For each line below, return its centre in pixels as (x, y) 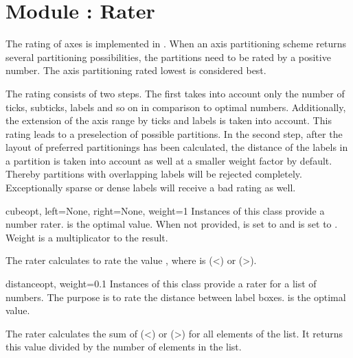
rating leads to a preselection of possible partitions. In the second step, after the (174, 133)
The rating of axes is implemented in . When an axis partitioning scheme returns (176, 44)
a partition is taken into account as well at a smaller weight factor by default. (169, 160)
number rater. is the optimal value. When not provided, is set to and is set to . (172, 224)
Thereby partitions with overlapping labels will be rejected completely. (154, 174)
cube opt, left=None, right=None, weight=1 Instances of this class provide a (165, 210)
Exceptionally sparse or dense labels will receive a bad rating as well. (151, 188)
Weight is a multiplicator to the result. (87, 237)
